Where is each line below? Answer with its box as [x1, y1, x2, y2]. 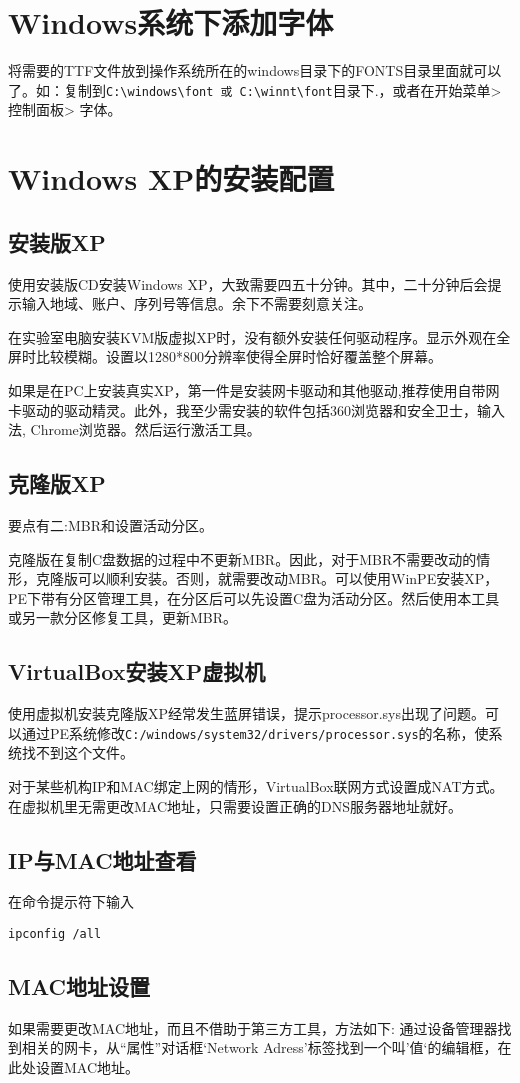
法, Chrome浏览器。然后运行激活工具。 [8, 419, 261, 440]
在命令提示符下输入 [8, 891, 134, 912]
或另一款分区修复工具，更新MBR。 [8, 607, 238, 628]
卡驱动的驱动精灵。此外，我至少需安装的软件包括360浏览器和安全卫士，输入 [8, 399, 505, 420]
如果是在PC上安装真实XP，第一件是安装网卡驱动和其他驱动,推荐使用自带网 [8, 379, 500, 400]
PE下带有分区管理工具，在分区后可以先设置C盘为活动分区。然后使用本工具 [8, 587, 500, 608]
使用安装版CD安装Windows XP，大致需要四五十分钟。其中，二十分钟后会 [8, 273, 488, 294]
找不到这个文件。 [21, 742, 134, 763]
